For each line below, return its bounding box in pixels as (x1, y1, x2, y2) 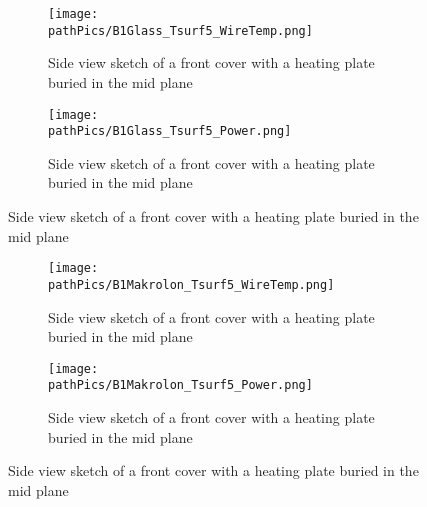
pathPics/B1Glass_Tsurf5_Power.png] (48, 124, 292, 139)
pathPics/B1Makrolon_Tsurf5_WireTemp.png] (48, 277, 335, 292)
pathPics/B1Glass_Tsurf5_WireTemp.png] (48, 23, 313, 38)
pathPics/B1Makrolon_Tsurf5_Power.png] (48, 378, 313, 393)
